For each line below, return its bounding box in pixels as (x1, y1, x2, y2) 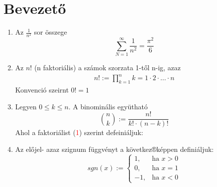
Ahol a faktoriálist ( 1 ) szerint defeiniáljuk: (15, 127, 143, 138)
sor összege (34, 27, 67, 37)
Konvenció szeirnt (15, 85, 69, 95)
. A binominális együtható (68, 101, 148, 111)
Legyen (15, 101, 37, 111)
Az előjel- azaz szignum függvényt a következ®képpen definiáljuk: (15, 143, 214, 154)
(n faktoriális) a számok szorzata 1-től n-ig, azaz (34, 62, 181, 73)
